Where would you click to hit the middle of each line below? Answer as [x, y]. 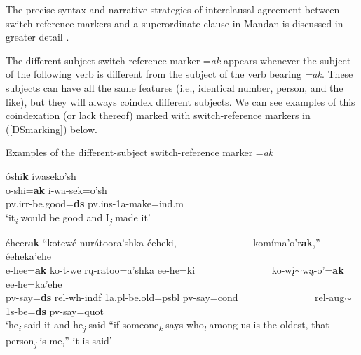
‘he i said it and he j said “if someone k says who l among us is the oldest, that [168, 326]
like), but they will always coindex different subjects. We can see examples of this [180, 101]
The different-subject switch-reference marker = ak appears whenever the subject [178, 60]
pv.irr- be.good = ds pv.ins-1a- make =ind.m [95, 203]
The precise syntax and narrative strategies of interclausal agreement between [173, 9]
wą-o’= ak [323, 270]
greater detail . [38, 37]
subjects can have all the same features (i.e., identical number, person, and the [175, 87]
